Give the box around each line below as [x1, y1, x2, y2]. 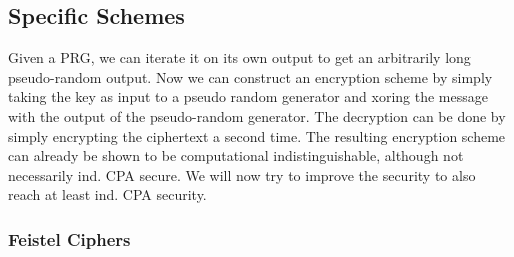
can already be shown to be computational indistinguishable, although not [8, 145, 464, 166]
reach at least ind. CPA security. [8, 184, 207, 205]
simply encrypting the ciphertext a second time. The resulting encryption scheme [8, 125, 506, 146]
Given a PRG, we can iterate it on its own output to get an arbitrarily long [8, 47, 471, 68]
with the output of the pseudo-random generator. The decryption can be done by [8, 105, 506, 126]
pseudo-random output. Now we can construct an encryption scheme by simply [8, 66, 493, 87]
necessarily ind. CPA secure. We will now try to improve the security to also [8, 164, 476, 185]
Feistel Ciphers [8, 226, 131, 251]
